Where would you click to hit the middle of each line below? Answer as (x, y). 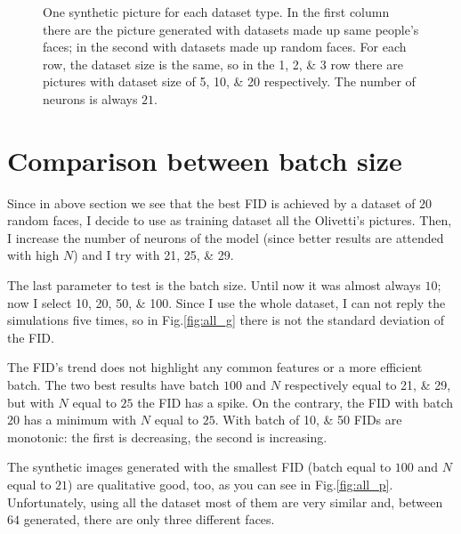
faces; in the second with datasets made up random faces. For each (225, 47)
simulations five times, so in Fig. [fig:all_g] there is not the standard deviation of (226, 320)
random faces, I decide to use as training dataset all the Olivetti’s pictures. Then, (230, 220)
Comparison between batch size (205, 160)
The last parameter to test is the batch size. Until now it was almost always (214, 285)
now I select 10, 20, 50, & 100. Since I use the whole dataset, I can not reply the (226, 302)
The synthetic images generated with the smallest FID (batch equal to (199, 467)
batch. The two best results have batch (113, 385)
